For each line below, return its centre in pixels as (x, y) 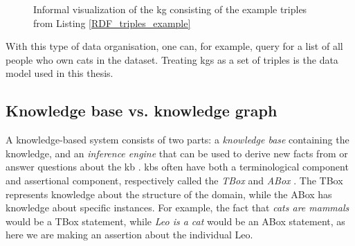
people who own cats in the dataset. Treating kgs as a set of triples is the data (172, 59)
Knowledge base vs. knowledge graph (142, 111)
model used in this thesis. (60, 73)
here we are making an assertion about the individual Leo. (129, 235)
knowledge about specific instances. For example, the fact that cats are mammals (177, 208)
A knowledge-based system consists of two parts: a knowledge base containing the (177, 140)
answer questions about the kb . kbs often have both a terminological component (177, 167)
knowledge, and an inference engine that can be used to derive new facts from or (177, 153)
